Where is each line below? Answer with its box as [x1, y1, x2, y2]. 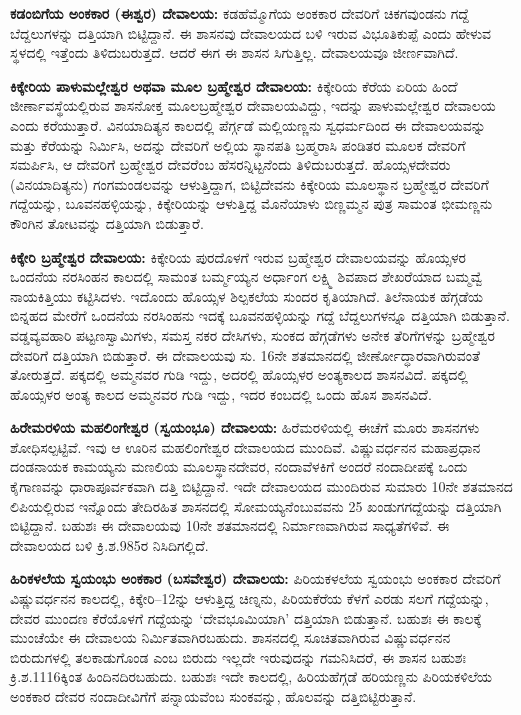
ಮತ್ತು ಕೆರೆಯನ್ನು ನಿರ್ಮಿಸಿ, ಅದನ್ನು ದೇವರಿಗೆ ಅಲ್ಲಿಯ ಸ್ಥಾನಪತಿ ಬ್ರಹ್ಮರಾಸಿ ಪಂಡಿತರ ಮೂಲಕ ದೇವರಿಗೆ [10, 134, 466, 155]
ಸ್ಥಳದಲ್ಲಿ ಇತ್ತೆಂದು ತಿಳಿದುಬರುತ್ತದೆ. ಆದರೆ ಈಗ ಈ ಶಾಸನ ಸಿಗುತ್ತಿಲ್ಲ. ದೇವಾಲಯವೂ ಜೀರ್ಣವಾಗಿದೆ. [10, 42, 459, 63]
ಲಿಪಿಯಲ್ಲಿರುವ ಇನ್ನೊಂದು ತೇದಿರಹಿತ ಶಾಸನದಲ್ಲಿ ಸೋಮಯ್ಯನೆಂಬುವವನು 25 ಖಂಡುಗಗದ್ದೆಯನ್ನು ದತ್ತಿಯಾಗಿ [10, 495, 502, 516]
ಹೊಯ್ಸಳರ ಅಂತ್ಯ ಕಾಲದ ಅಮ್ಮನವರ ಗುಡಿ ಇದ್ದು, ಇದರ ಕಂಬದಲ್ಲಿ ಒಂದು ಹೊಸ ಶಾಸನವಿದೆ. [10, 383, 432, 404]
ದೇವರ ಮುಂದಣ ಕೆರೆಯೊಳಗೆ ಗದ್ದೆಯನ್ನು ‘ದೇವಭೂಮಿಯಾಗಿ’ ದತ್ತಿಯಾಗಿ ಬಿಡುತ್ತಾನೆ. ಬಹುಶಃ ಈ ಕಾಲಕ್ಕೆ [10, 607, 482, 628]
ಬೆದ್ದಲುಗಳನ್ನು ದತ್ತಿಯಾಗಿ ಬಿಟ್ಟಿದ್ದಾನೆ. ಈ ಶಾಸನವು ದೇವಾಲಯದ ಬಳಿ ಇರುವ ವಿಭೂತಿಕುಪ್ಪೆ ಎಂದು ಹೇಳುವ [10, 22, 492, 43]
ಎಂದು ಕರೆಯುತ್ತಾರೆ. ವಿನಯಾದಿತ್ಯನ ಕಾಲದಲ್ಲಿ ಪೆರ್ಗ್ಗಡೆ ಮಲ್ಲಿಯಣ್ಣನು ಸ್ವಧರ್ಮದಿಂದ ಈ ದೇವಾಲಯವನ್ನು [10, 114, 486, 135]
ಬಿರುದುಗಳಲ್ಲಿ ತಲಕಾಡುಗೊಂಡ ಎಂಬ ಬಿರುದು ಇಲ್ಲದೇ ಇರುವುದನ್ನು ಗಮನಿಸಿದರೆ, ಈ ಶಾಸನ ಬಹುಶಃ [10, 646, 466, 667]
